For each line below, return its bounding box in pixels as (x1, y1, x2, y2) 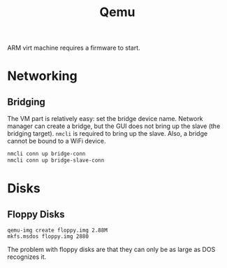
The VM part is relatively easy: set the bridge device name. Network (7, 115, 204, 123)
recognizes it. (7, 253, 47, 261)
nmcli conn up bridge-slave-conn (7, 157, 105, 164)
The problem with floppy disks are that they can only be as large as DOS (7, 245, 216, 253)
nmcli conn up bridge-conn (7, 150, 86, 157)
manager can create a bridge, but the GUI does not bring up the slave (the (7, 122, 221, 130)
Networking (7, 68, 78, 84)
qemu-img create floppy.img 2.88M (7, 227, 108, 234)
